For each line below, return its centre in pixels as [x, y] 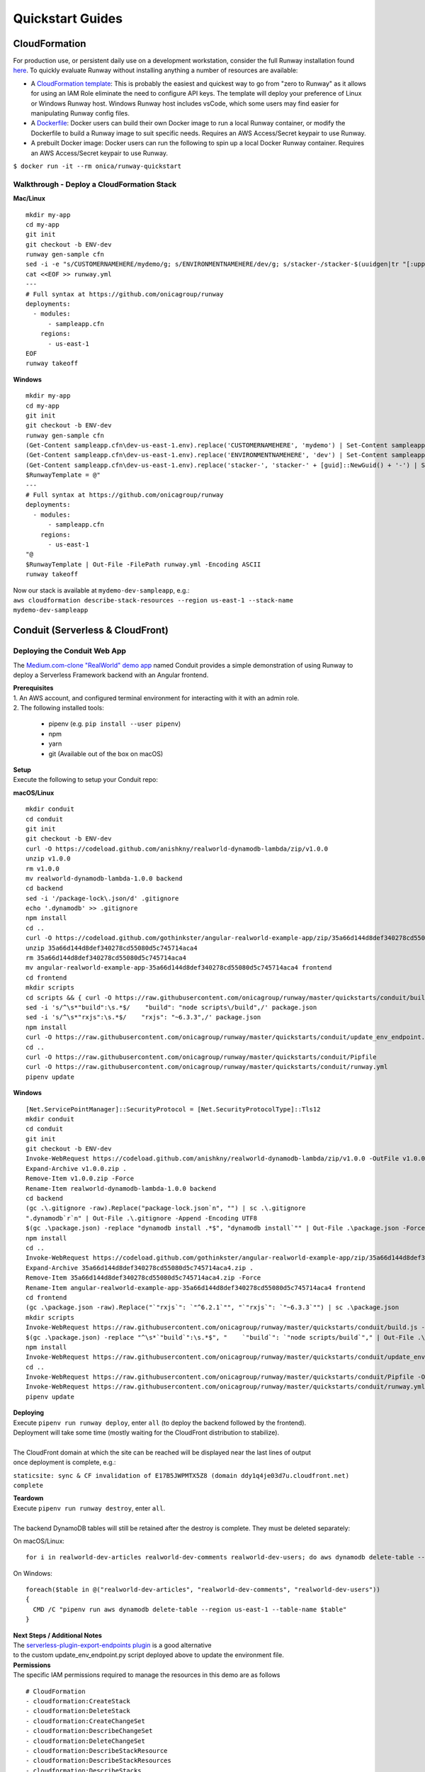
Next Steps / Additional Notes [58, 1635]
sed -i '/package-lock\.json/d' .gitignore [102, 898]
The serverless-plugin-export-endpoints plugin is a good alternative [112, 1645]
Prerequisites [33, 688]
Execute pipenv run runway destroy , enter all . [89, 1508]
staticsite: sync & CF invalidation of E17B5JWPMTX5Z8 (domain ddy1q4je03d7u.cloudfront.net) [181, 1475]
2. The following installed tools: [58, 708]
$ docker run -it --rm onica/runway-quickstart [97, 166]
